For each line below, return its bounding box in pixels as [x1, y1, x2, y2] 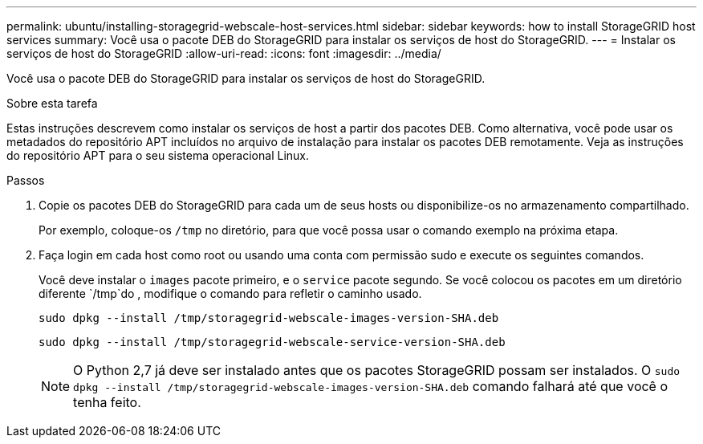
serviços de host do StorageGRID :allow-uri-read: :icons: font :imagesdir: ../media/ [6, 47, 441, 60]
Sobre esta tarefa [6, 96, 98, 110]
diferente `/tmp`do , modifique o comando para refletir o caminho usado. [39, 287, 422, 300]
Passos [6, 173, 45, 187]
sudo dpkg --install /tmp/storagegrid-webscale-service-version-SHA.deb [39, 336, 506, 348]
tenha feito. [73, 394, 141, 410]
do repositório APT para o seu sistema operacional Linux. [6, 149, 310, 162]
